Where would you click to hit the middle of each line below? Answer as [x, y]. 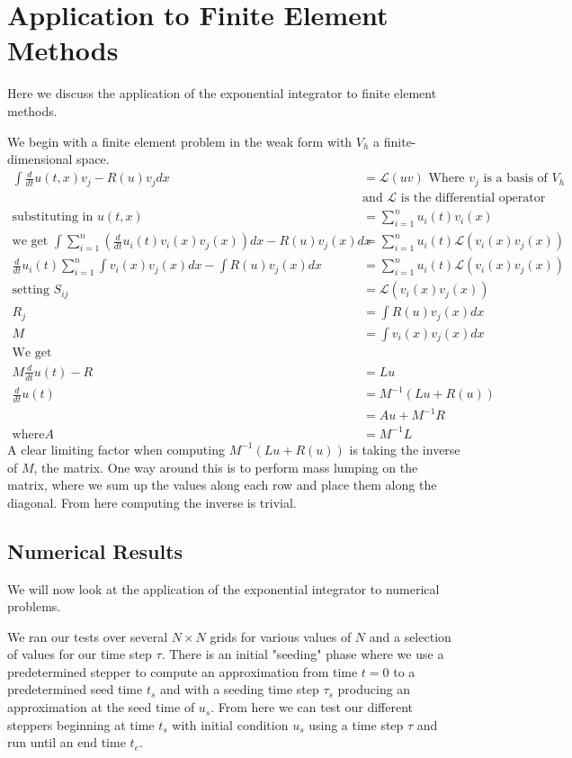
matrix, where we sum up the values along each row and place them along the [222, 485]
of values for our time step [80, 654]
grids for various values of [281, 636]
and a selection [410, 636]
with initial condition [230, 724]
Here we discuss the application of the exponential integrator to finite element [222, 93]
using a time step [356, 724]
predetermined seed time [75, 689]
